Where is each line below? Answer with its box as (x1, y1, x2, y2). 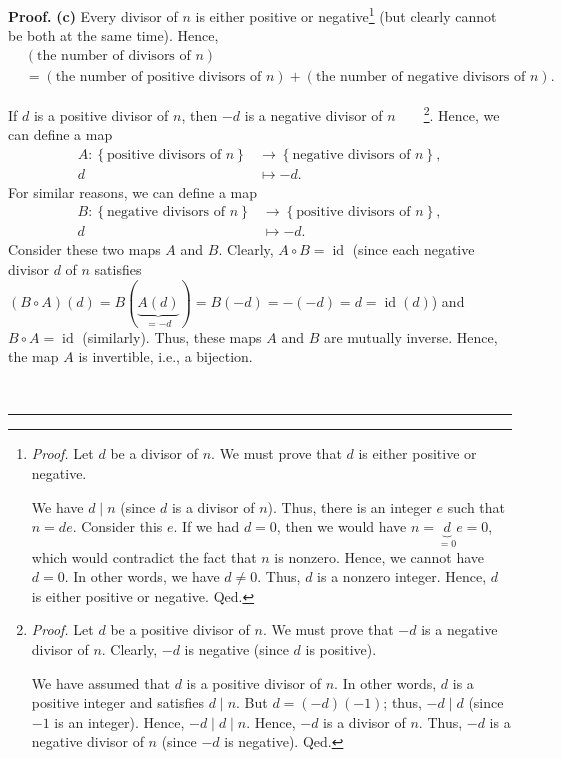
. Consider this (72, 516, 163, 537)
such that (447, 496, 506, 517)
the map (8, 346, 59, 367)
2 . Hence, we (423, 101, 500, 125)
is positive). (305, 638, 377, 659)
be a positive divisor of (110, 619, 250, 640)
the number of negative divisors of (315, 69, 526, 84)
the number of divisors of (37, 48, 191, 63)
